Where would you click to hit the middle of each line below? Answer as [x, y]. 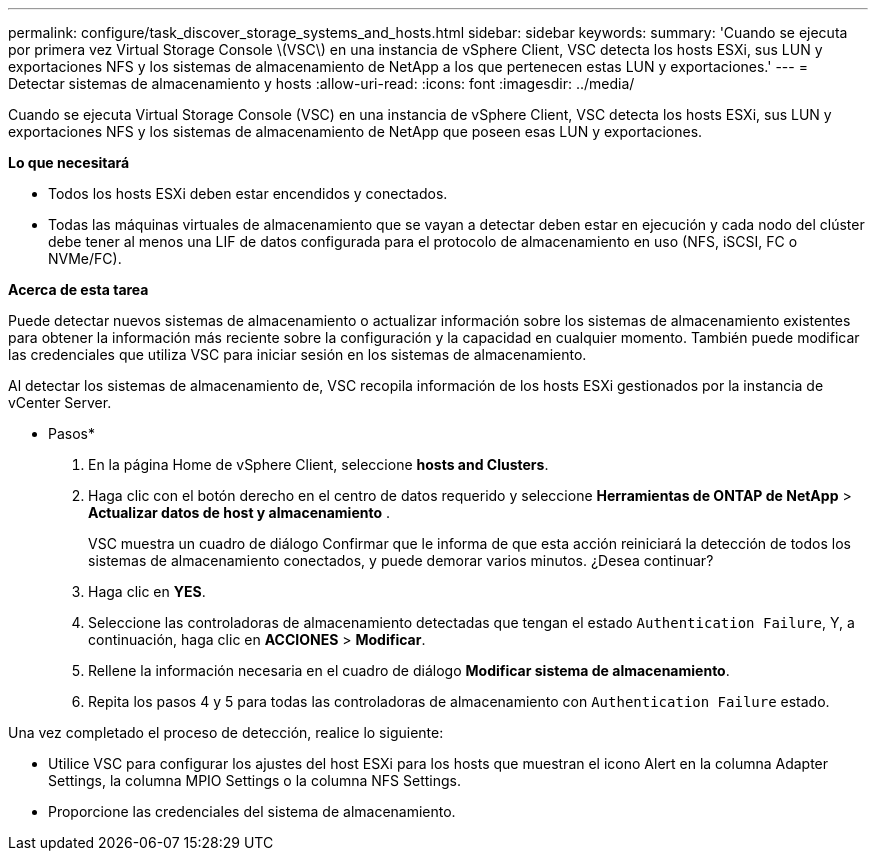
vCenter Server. [60, 402]
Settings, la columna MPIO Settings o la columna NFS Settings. [254, 780]
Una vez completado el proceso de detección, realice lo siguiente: [226, 732]
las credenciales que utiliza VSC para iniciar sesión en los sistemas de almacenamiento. [297, 354]
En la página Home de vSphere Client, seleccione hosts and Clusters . [318, 464]
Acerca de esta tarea [78, 289]
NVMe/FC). [85, 258]
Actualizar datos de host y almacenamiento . [239, 512]
